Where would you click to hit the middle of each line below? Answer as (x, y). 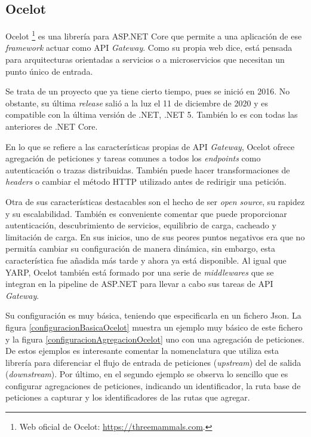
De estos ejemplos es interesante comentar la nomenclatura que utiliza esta (142, 351)
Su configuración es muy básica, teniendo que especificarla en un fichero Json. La (153, 315)
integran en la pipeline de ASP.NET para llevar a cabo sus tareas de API (139, 284)
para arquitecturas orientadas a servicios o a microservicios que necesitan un (145, 59)
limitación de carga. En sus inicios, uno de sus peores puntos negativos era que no (155, 236)
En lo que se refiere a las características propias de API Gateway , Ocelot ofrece (150, 146)
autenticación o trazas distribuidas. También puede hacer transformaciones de (148, 169)
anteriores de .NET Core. (52, 126)
